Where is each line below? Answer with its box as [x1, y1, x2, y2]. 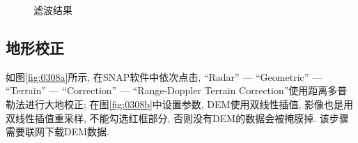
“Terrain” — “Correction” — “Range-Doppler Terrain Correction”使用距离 [6, 83, 328, 98]
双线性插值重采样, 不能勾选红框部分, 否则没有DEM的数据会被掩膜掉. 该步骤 [6, 110, 349, 125]
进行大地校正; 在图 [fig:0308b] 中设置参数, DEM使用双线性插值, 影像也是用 [24, 96, 353, 111]
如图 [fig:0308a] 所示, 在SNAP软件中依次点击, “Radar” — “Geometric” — [6, 69, 322, 84]
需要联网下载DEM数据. [6, 124, 109, 139]
